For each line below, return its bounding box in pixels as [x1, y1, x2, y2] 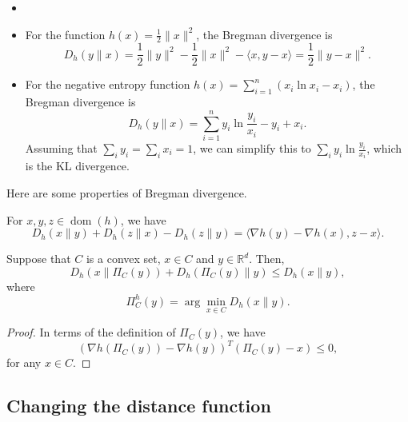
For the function [25, 26, 106, 42]
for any [6, 354, 42, 371]
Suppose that [6, 250, 71, 267]
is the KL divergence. [25, 157, 130, 174]
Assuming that [25, 140, 98, 156]
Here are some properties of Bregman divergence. [6, 185, 247, 201]
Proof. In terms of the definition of [6, 324, 176, 340]
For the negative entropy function [25, 76, 190, 93]
